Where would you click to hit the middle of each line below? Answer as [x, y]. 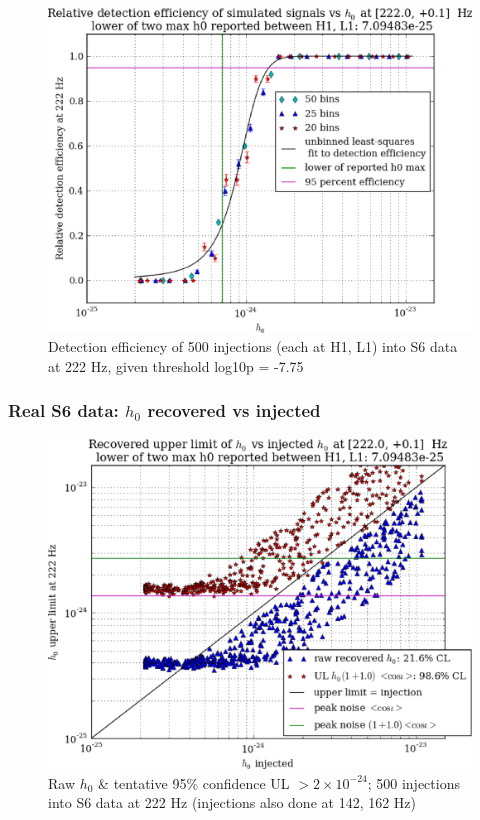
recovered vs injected [234, 410]
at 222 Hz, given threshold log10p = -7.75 [176, 365]
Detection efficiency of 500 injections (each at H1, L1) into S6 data [253, 346]
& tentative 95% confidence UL [194, 782]
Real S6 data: [63, 410]
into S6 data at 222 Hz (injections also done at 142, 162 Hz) [232, 802]
